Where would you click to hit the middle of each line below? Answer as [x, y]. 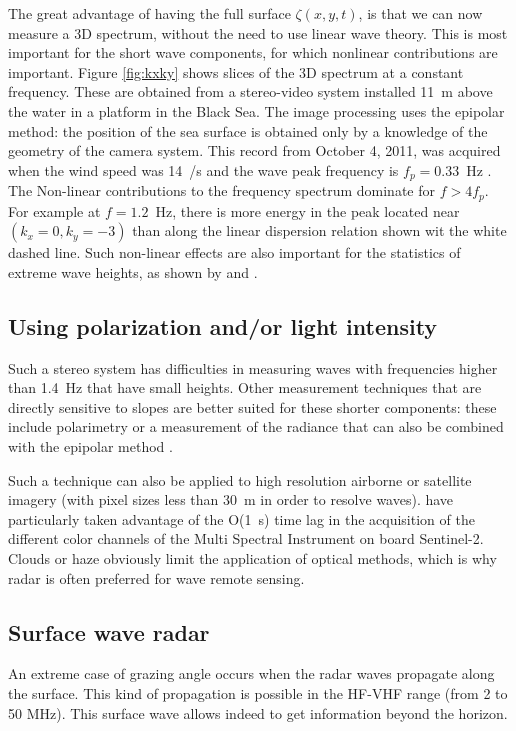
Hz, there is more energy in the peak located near [307, 210]
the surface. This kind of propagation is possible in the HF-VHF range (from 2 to [258, 692]
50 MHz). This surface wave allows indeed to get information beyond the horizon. [258, 712]
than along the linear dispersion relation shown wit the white [319, 230]
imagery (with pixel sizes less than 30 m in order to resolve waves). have [231, 499]
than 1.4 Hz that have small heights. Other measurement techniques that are [245, 387]
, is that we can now [420, 13]
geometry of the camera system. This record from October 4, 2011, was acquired [254, 150]
